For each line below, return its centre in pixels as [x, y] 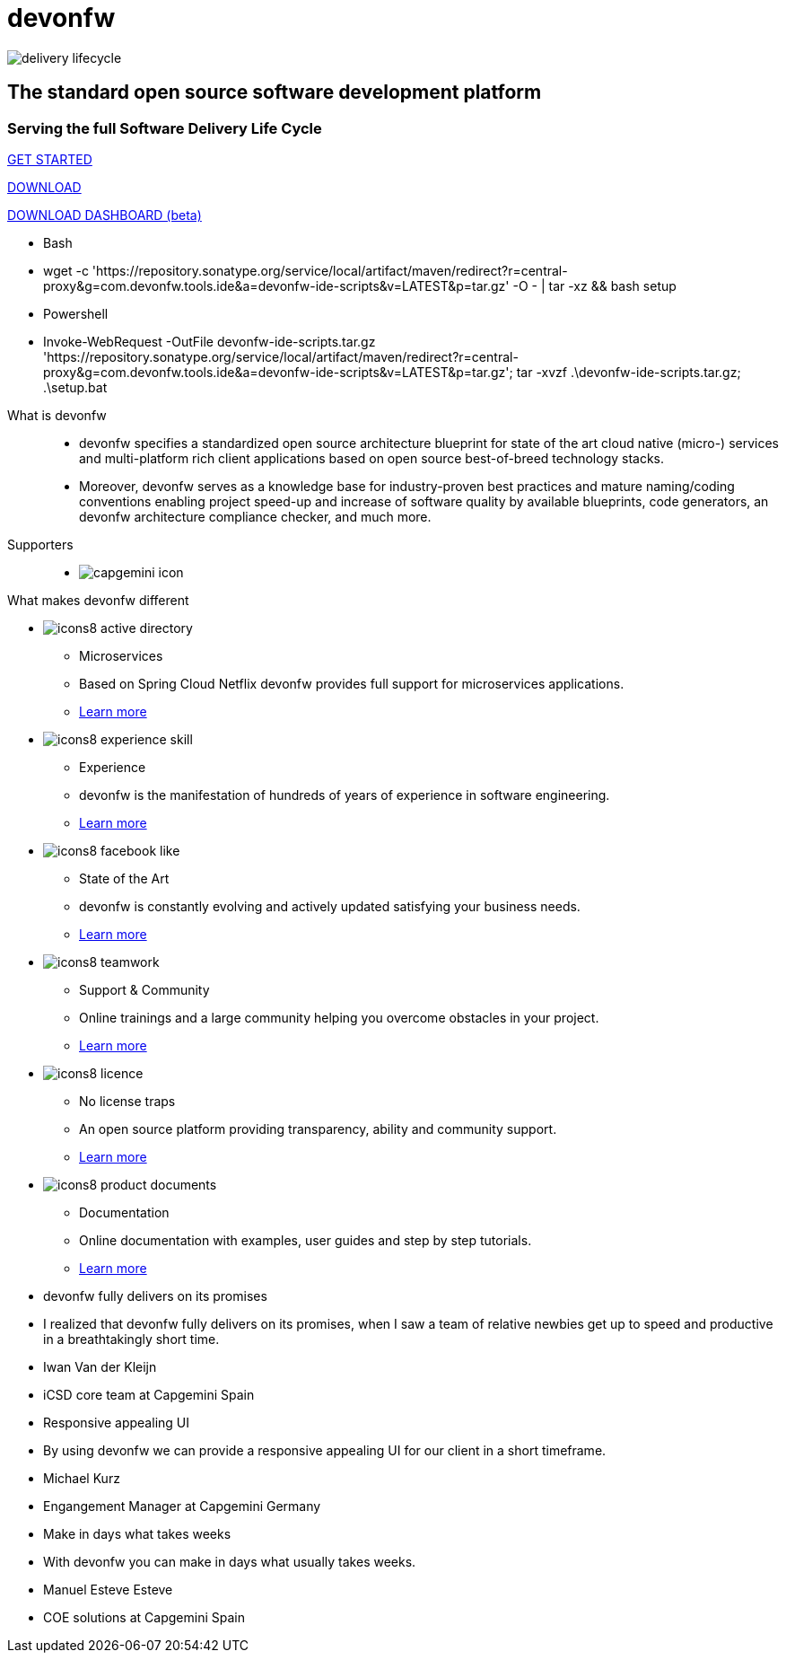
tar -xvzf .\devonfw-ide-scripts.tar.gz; [629, 372]
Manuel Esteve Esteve [108, 1589]
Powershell [76, 313]
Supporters [40, 544]
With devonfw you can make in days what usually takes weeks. [230, 1561]
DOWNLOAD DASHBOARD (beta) [105, 215]
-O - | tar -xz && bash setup [594, 285]
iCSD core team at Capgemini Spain [149, 1394]
